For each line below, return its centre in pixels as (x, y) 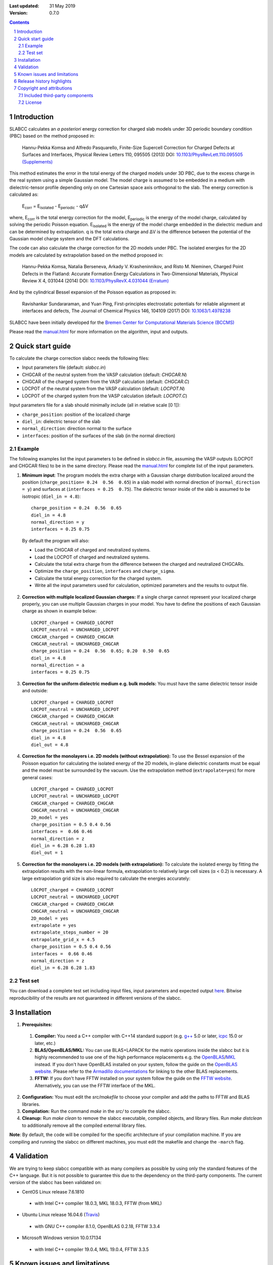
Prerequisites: (37, 1024)
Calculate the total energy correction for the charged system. (98, 578)
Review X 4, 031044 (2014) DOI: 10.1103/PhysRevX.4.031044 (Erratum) (96, 281)
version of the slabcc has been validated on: (56, 1183)
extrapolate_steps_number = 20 (70, 933)
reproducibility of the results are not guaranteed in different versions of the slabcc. (95, 998)
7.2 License (30, 102)
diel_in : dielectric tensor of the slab (61, 421)
